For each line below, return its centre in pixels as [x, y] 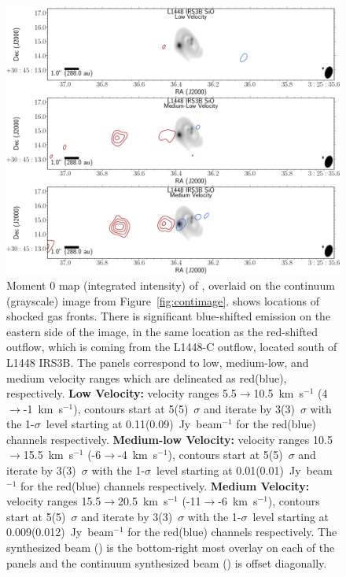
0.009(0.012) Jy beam [60, 532]
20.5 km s [143, 501]
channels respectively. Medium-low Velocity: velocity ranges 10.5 [169, 439]
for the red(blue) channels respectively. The [232, 532]
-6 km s [238, 501]
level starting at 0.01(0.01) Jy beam [245, 470]
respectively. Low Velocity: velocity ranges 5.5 [121, 393]
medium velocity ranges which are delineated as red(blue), [147, 377]
